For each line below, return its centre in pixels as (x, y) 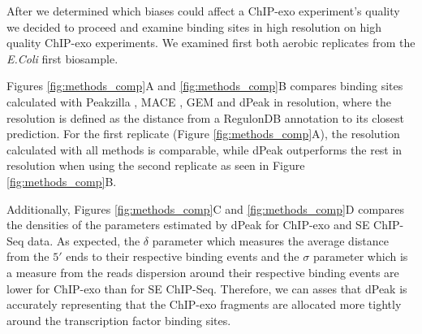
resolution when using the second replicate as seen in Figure (156, 165)
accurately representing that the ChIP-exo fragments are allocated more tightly (204, 304)
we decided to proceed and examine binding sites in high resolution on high (194, 26)
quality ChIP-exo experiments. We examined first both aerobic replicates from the (211, 43)
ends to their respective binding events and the (183, 256)
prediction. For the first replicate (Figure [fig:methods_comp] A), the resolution (203, 134)
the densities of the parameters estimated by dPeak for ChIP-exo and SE (188, 225)
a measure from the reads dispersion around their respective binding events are (203, 272)
